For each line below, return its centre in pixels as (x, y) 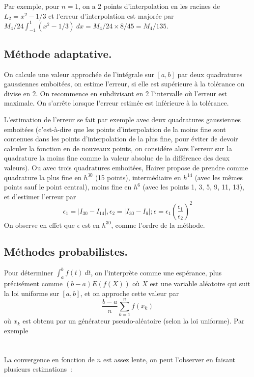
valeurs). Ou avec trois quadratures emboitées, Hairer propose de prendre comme (126, 168)
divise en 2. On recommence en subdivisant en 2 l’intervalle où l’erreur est (115, 93)
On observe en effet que (39, 225)
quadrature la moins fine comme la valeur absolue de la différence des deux (117, 158)
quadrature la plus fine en (43, 177)
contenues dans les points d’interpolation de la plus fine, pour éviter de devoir (121, 139)
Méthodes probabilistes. (66, 251)
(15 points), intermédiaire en (138, 177)
